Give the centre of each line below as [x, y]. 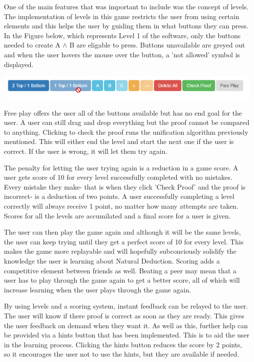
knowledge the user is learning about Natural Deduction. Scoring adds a [112, 260]
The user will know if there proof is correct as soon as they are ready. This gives [124, 315]
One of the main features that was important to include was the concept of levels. [126, 6]
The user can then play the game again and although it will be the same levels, [123, 232]
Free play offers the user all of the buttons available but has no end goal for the [123, 112]
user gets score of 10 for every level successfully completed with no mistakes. [118, 177]
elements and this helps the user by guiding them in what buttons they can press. [126, 26]
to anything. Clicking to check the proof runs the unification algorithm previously [126, 132]
